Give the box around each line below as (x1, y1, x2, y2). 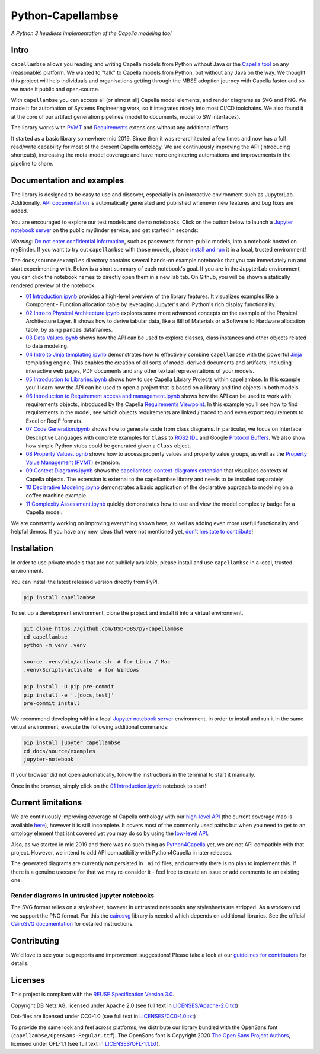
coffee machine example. (25, 492, 88, 499)
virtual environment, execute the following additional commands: (11, 723, 169, 731)
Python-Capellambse (11, 9, 119, 22)
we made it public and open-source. (11, 85, 100, 93)
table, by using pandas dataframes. (25, 326, 113, 333)
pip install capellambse (23, 594, 96, 601)
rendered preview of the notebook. (11, 282, 96, 289)
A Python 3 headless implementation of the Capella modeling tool (11, 30, 172, 37)
